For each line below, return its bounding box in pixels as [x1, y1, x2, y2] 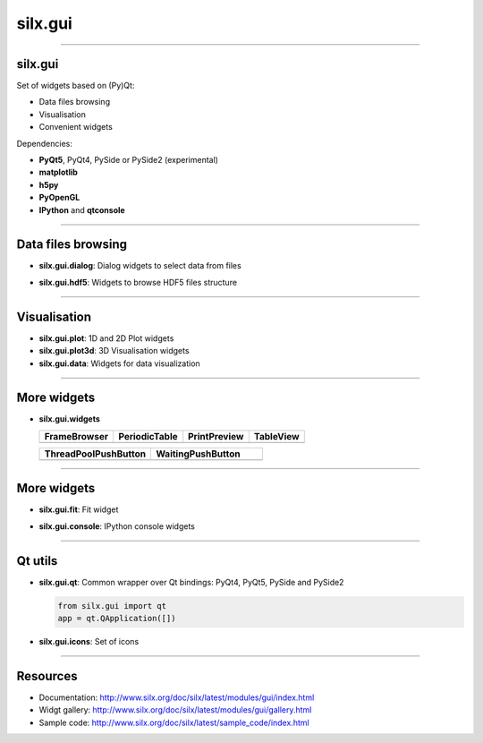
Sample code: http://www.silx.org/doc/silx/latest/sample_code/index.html [38, 717, 309, 728]
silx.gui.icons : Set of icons [38, 636, 140, 647]
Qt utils [16, 553, 58, 568]
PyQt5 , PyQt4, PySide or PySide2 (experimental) [38, 155, 219, 166]
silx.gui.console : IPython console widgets [38, 520, 196, 532]
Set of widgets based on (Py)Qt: [16, 81, 135, 91]
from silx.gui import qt [57, 601, 167, 611]
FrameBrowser [44, 430, 109, 442]
